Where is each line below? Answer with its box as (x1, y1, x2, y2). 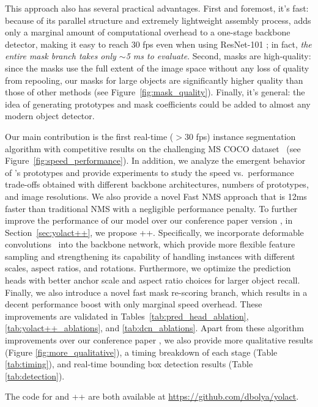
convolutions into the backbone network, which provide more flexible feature (5, 238, 295, 251)
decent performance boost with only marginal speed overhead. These (5, 298, 262, 310)
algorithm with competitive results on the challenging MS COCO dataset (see (5, 142, 301, 155)
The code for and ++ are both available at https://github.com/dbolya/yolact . (5, 390, 299, 403)
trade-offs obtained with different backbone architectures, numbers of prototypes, (5, 178, 309, 191)
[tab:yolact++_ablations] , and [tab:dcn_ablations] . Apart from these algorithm (5, 321, 304, 334)
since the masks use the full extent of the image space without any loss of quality (5, 61, 309, 74)
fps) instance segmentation (196, 130, 296, 142)
